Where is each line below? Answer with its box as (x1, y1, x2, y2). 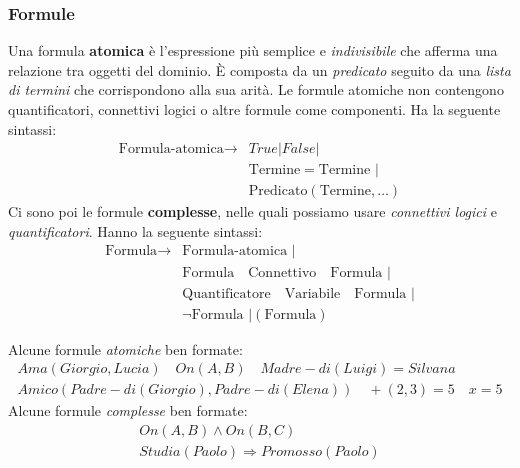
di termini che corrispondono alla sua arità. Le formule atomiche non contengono (8, 79, 504, 100)
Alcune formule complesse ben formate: (8, 400, 248, 421)
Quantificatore (182, 286, 271, 301)
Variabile (284, 286, 341, 301)
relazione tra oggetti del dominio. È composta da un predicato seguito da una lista (8, 59, 511, 80)
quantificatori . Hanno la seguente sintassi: (8, 220, 263, 241)
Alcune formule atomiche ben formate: (8, 338, 243, 359)
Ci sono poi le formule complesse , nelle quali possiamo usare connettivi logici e (8, 201, 497, 222)
